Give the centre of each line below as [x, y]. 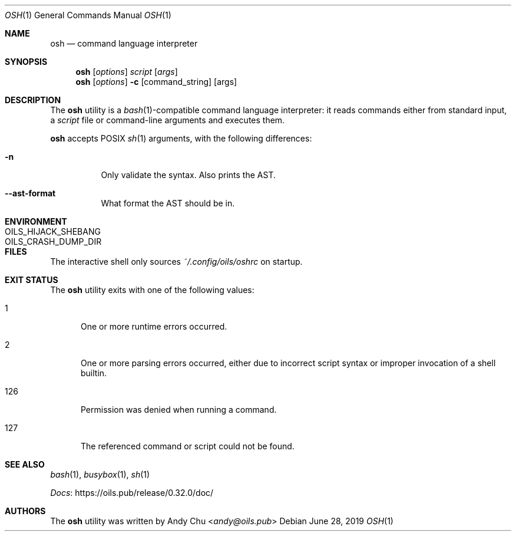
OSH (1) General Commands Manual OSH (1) [88, 15]
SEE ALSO [25, 464]
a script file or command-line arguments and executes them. [168, 120]
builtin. [94, 373]
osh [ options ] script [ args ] [127, 72]
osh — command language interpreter [124, 43]
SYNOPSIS [26, 62]
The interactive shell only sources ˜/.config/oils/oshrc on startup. [176, 262]
